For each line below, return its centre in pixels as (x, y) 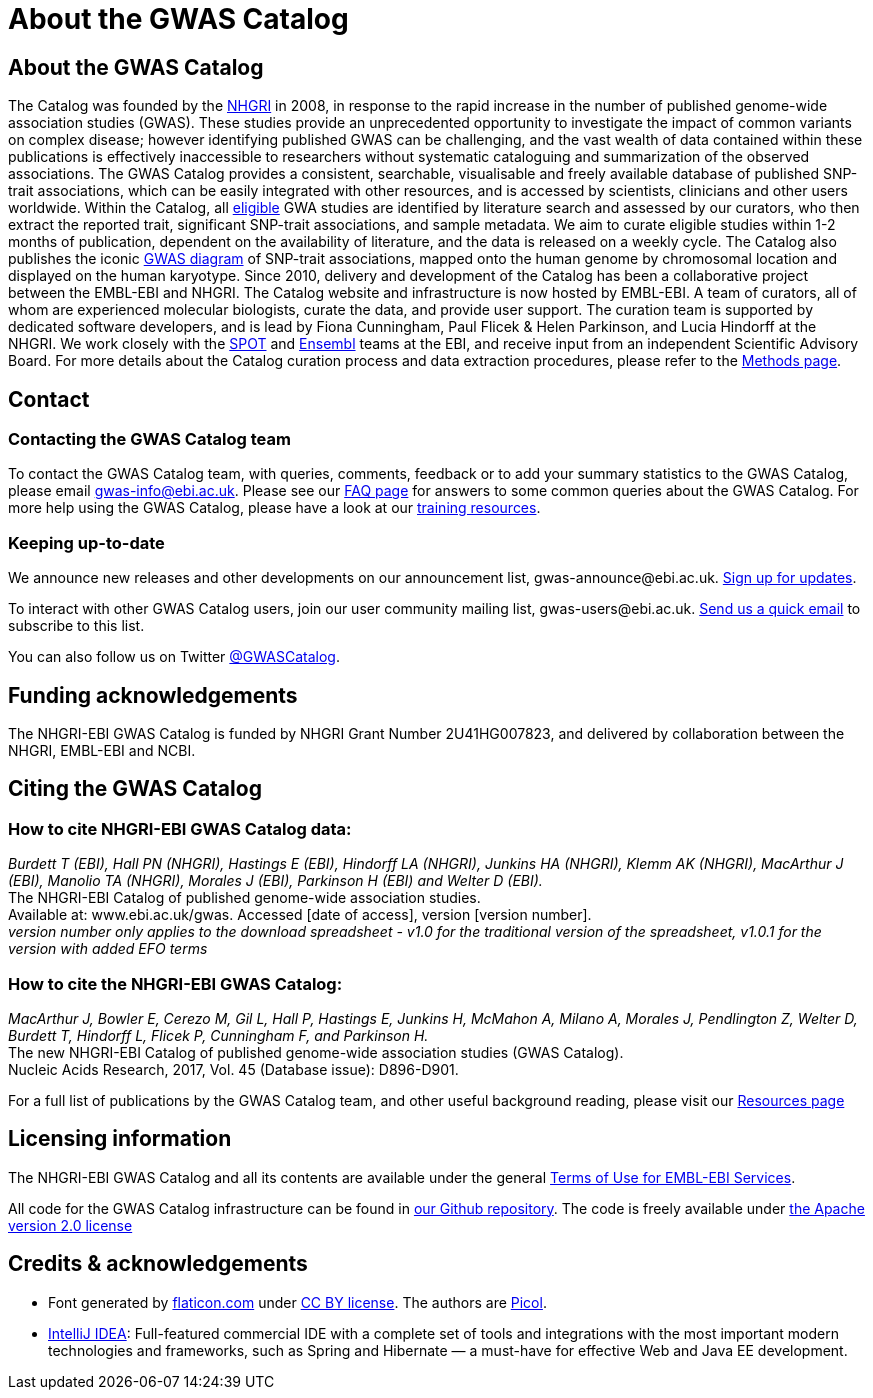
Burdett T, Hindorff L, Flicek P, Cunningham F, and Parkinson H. (218, 1035)
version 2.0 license (70, 1225)
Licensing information (120, 1139)
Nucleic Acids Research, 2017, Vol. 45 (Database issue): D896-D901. (233, 1069)
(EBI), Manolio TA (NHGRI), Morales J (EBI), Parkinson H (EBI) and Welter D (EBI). (275, 881)
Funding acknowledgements (153, 695)
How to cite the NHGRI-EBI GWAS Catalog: (175, 983)
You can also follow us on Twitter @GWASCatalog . (174, 657)
